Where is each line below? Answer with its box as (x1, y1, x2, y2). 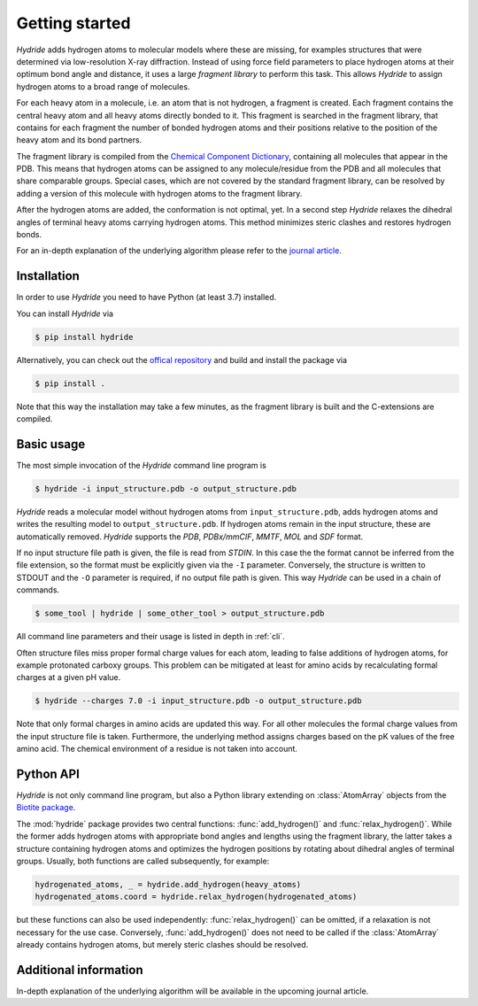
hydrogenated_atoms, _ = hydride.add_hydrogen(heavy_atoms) (35, 879, 302, 889)
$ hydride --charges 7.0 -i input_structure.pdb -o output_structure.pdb (35, 696, 362, 706)
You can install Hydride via (16, 308, 114, 319)
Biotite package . (16, 802, 76, 813)
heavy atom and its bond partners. (16, 135, 143, 145)
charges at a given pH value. (16, 672, 121, 683)
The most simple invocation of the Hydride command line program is (16, 460, 267, 470)
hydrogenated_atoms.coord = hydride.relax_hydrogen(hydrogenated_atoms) (35, 892, 358, 902)
